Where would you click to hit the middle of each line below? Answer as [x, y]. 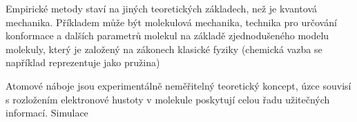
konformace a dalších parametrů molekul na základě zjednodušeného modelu [167, 35]
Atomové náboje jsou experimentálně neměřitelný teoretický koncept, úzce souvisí [178, 85]
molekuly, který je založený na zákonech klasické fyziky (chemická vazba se [164, 49]
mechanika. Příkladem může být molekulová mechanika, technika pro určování [171, 22]
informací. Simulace [47, 113]
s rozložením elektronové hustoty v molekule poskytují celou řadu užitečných [168, 99]
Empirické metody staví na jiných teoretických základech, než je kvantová [162, 8]
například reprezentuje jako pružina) [83, 62]
